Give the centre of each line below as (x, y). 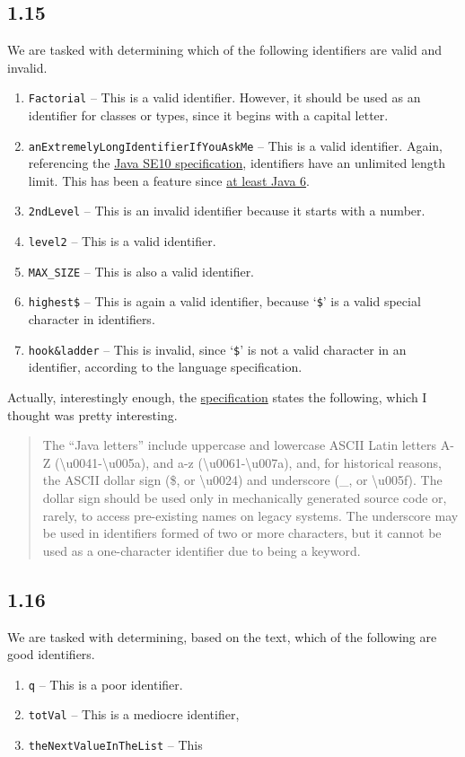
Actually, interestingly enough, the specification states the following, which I (217, 396)
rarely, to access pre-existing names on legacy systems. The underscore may (250, 515)
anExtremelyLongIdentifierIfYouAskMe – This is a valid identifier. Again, (235, 145)
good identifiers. (51, 654)
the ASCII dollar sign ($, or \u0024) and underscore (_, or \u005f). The (242, 480)
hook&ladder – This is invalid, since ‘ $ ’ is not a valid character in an (217, 349)
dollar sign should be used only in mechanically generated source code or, (245, 497)
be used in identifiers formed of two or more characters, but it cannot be (242, 533)
